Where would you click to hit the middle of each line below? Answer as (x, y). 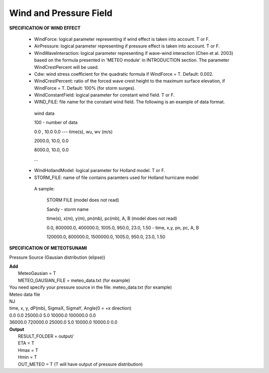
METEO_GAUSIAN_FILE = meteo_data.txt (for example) (74, 280)
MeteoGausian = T (37, 273)
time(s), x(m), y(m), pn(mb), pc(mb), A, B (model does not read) (112, 218)
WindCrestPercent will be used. (67, 67)
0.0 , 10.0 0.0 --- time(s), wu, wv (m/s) (73, 132)
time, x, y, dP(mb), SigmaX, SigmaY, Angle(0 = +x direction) (70, 308)
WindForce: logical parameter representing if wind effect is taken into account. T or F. (122, 39)
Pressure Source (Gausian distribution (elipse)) (57, 257)
